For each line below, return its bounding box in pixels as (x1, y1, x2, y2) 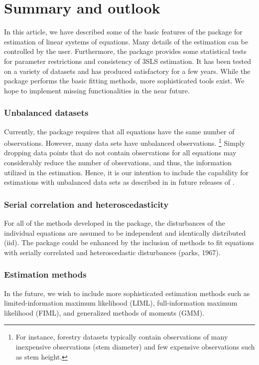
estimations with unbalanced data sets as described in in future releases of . (4, 177, 235, 187)
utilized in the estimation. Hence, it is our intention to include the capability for (4, 167, 249, 177)
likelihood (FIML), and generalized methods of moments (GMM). (4, 307, 205, 318)
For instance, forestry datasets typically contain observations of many (15, 332, 228, 342)
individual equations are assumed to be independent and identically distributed (4, 227, 246, 238)
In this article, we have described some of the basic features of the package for (4, 26, 243, 37)
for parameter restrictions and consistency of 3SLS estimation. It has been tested (4, 55, 251, 66)
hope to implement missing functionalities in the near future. (4, 85, 190, 95)
